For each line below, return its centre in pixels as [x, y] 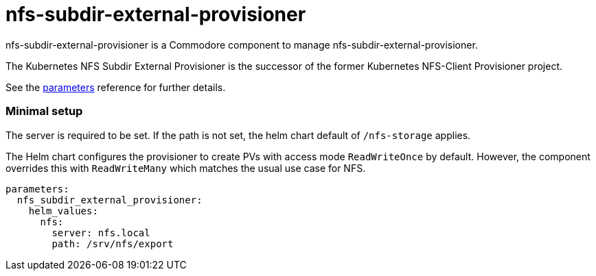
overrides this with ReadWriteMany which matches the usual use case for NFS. [186, 168]
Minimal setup [44, 111]
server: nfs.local [101, 233]
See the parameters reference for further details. [116, 87]
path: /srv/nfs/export [113, 243]
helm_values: [63, 211]
